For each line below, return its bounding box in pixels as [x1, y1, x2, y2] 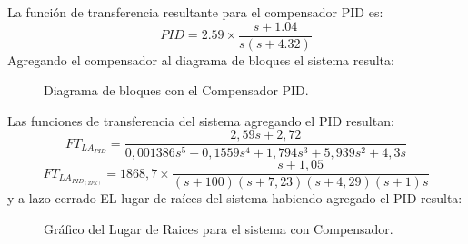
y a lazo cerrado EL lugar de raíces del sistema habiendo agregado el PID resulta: [7, 189, 463, 208]
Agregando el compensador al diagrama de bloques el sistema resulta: [7, 50, 394, 69]
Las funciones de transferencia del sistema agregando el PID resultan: [7, 111, 394, 130]
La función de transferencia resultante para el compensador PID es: [7, 3, 383, 21]
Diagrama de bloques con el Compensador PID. [44, 81, 309, 100]
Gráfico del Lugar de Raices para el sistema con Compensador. [44, 220, 393, 239]
